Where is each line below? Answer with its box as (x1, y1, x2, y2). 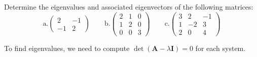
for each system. (195, 42, 246, 53)
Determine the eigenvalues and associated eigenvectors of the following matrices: (4, 2, 253, 12)
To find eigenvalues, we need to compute (4, 42, 130, 53)
